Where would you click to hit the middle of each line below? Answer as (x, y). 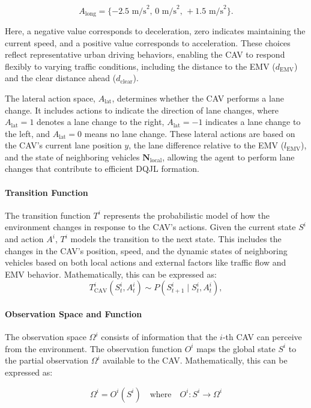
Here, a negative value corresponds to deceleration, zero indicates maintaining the (155, 30)
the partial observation (47, 360)
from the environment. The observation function (93, 348)
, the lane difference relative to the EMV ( (207, 145)
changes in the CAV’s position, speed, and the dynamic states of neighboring (146, 250)
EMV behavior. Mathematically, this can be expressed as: (111, 274)
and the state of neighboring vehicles (72, 157)
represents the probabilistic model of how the (187, 215)
